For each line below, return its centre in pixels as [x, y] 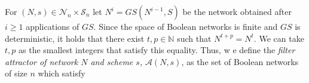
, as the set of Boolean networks [240, 61]
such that [194, 38]
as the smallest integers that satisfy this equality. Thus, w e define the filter [157, 50]
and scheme [112, 61]
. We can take [279, 38]
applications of [53, 26]
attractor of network [42, 61]
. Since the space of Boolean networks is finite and [186, 26]
